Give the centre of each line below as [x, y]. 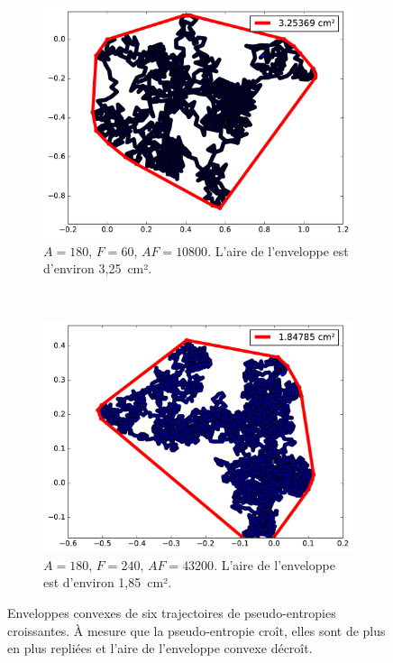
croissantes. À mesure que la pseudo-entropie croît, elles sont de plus [196, 630]
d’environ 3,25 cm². [98, 268]
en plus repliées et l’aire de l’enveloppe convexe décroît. [160, 648]
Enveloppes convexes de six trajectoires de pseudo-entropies [172, 613]
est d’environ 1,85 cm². [108, 582]
